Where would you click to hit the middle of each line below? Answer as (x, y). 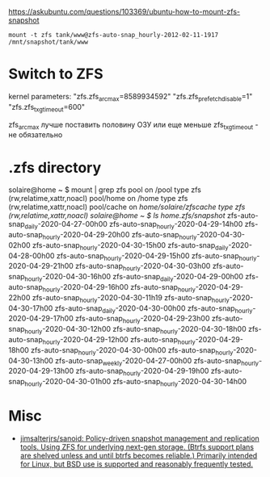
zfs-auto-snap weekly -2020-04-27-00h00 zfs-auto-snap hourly (157, 361)
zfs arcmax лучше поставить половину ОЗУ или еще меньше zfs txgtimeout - (133, 126)
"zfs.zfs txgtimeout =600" (47, 108)
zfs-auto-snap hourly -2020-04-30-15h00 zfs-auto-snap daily (130, 246)
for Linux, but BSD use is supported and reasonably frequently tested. (136, 464)
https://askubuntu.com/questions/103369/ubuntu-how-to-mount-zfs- (124, 12)
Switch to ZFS (56, 74)
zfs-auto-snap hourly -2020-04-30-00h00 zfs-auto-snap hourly (132, 351)
